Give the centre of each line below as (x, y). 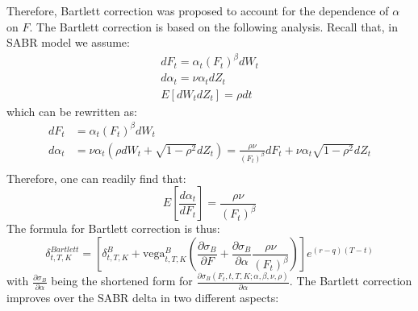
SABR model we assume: (68, 42)
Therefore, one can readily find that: (96, 178)
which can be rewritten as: (72, 111)
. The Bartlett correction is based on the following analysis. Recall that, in (214, 26)
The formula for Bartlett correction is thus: (113, 228)
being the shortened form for (122, 281)
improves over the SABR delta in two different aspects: (143, 297)
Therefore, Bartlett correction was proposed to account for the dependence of (198, 10)
